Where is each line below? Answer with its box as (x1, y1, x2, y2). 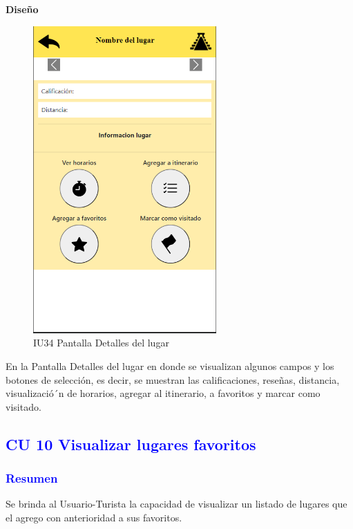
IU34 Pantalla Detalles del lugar (33, 335, 169, 350)
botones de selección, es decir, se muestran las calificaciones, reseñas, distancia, (6, 372, 340, 387)
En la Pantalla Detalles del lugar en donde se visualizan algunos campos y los (6, 359, 334, 373)
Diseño (6, 2, 39, 16)
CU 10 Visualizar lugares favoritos (6, 433, 256, 454)
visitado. (6, 399, 41, 414)
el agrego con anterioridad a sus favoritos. (6, 510, 182, 525)
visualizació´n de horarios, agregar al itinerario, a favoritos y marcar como (6, 386, 321, 400)
